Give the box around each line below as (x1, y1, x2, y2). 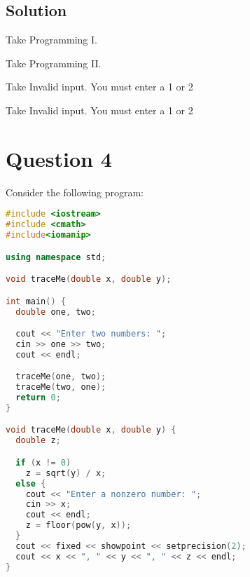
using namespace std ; (6, 252, 106, 262)
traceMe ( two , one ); (15, 382, 106, 393)
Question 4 (6, 144, 112, 172)
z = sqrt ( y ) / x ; (25, 468, 106, 478)
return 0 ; (15, 393, 61, 403)
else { (15, 478, 46, 489)
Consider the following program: (6, 184, 144, 199)
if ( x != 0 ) (15, 457, 71, 468)
